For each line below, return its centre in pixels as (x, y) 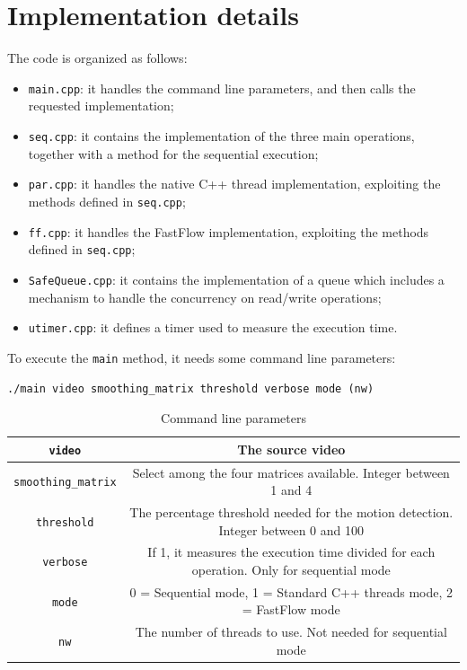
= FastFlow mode (291, 609)
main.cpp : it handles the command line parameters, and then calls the (222, 88)
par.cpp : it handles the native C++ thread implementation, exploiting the (234, 184)
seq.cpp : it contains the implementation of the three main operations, (221, 135)
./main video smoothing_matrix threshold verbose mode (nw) (191, 389)
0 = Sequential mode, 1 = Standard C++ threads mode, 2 (291, 591)
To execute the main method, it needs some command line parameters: (202, 357)
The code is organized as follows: (97, 58)
